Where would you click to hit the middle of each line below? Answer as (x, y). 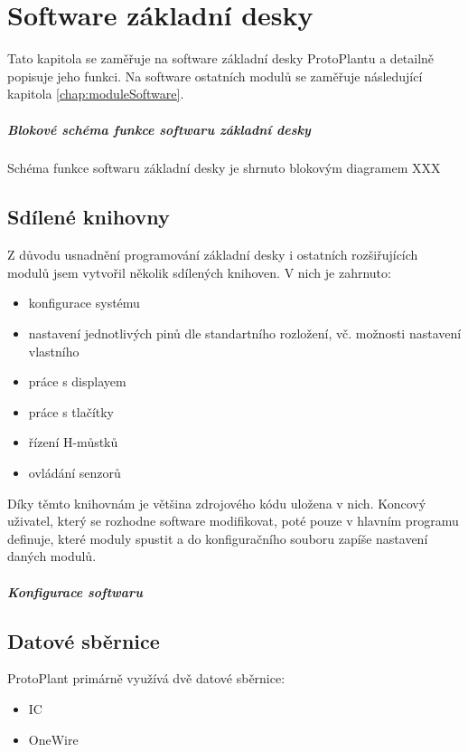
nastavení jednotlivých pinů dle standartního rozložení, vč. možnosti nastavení (245, 333)
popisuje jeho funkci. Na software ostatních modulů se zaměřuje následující (215, 76)
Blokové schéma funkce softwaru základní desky (159, 129)
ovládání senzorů (75, 473)
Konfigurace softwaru (75, 591)
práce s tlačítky (71, 411)
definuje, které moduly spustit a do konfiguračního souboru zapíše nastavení (218, 538)
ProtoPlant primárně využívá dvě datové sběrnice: (146, 678)
